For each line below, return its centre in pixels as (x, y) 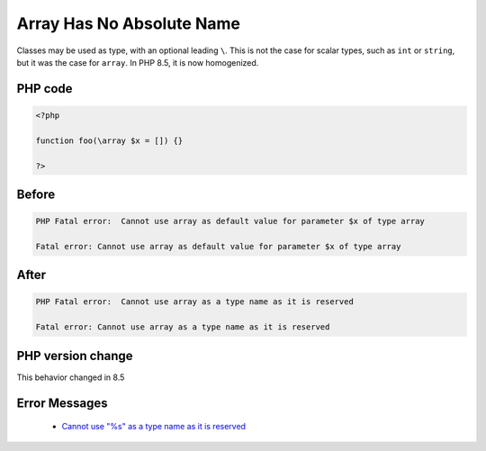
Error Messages (62, 403)
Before (36, 194)
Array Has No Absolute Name (128, 23)
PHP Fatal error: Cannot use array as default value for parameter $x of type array (230, 221)
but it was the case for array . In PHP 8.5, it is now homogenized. (138, 62)
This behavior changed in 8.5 (71, 377)
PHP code (45, 89)
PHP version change (75, 356)
